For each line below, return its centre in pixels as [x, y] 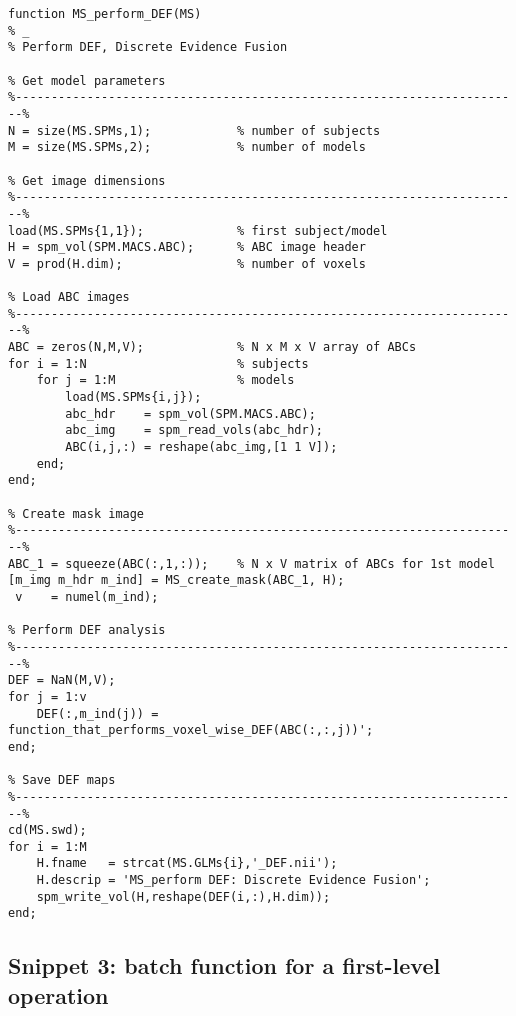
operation [58, 994]
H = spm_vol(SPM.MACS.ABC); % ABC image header [187, 247]
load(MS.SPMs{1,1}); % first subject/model [198, 230]
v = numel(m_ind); [87, 596]
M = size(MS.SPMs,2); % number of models [187, 147]
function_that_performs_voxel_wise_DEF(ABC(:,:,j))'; [191, 730]
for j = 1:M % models [165, 380]
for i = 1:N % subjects [158, 363]
